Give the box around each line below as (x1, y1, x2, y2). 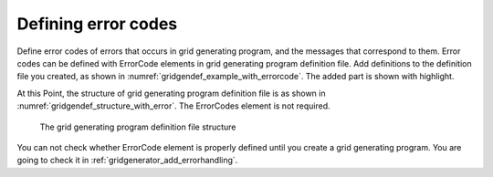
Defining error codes (16, 14, 178, 34)
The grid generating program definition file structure (39, 121, 236, 132)
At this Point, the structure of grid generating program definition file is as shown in (16, 88, 326, 99)
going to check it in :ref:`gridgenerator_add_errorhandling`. (16, 155, 238, 166)
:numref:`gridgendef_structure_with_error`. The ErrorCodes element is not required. (16, 100, 330, 111)
